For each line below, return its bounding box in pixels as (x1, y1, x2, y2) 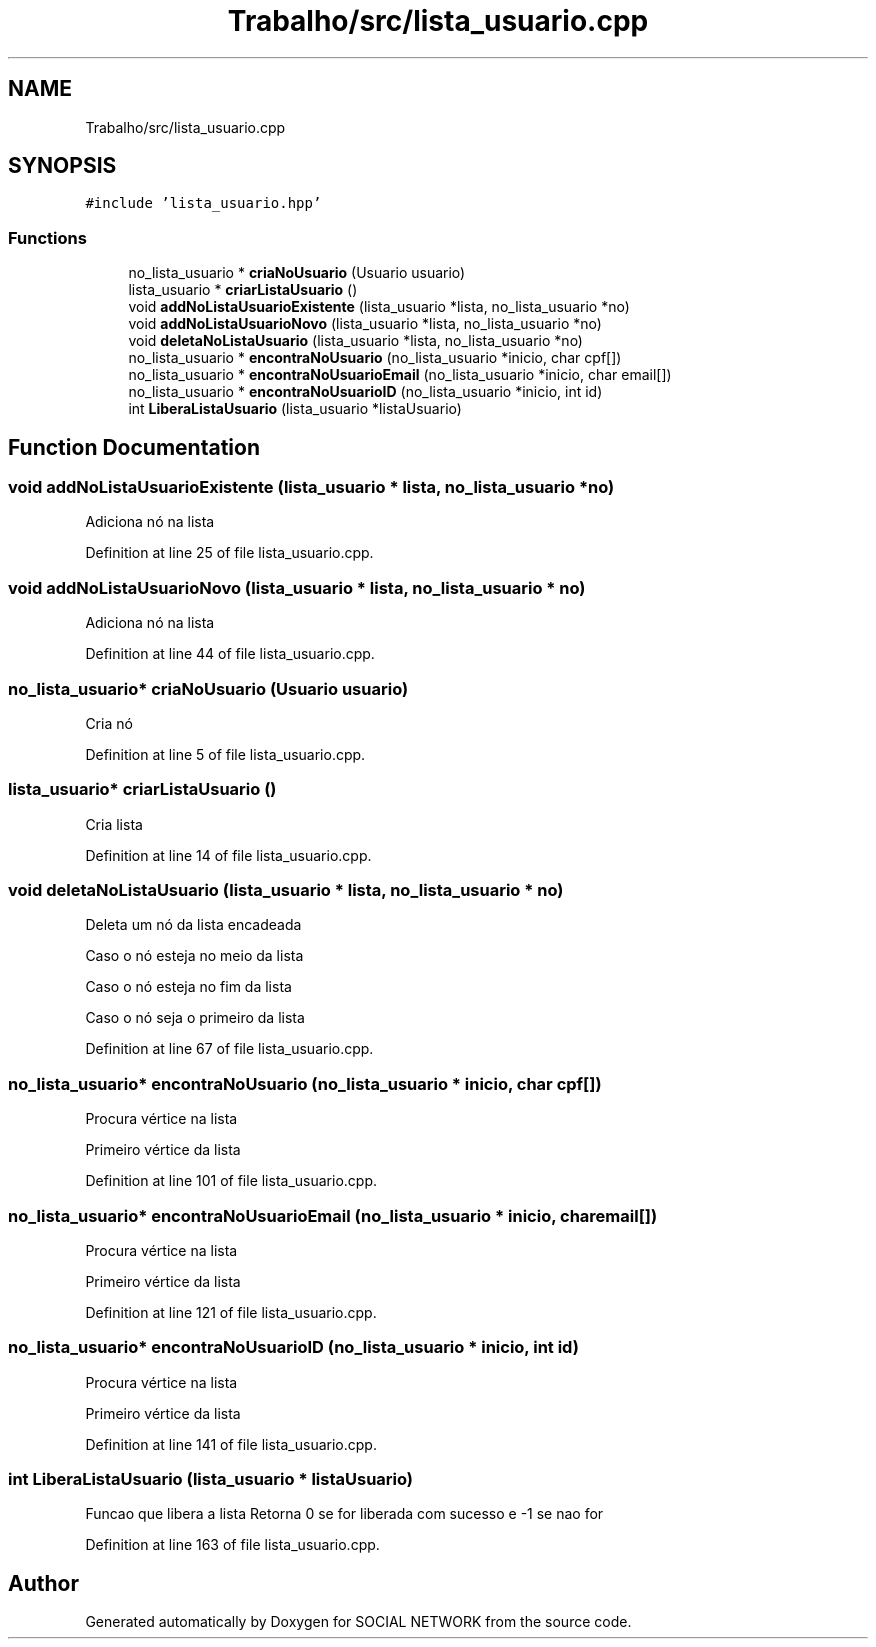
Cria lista (85, 815, 143, 833)
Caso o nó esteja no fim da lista (85, 978, 292, 996)
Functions (8, 227, 87, 248)
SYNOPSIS (8, 153, 117, 179)
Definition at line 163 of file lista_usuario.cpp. (85, 1536, 380, 1554)
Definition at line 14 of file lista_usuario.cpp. (85, 846, 372, 864)
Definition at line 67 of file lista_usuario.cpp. (85, 1040, 374, 1058)
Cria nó (85, 714, 133, 732)
